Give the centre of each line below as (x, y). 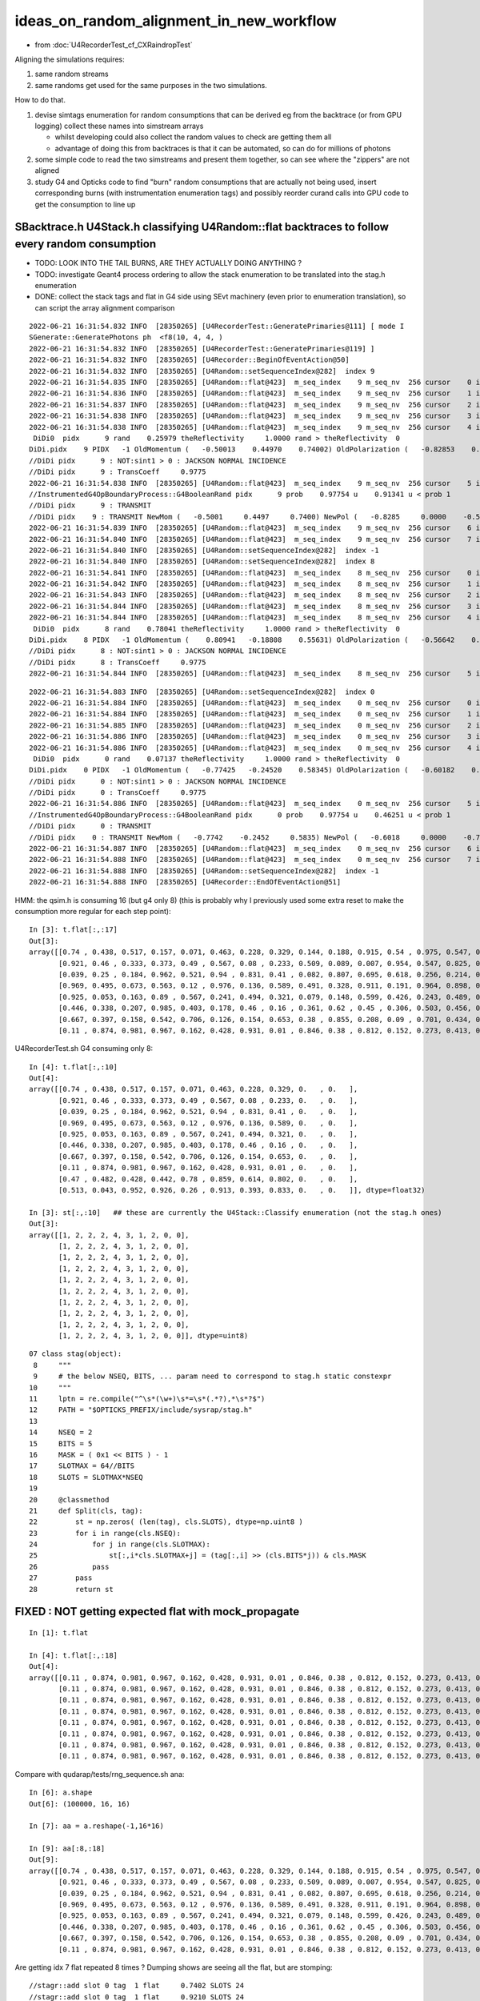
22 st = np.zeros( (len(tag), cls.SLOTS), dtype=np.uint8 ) (166, 1522)
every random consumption (86, 244)
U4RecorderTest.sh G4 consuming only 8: (84, 1049)
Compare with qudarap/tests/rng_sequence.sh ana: (100, 1774)
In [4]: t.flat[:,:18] (74, 1655)
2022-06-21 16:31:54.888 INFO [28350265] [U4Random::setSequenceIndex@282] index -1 (204, 871)
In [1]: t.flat (59, 1633)
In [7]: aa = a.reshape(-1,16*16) (96, 1826)
